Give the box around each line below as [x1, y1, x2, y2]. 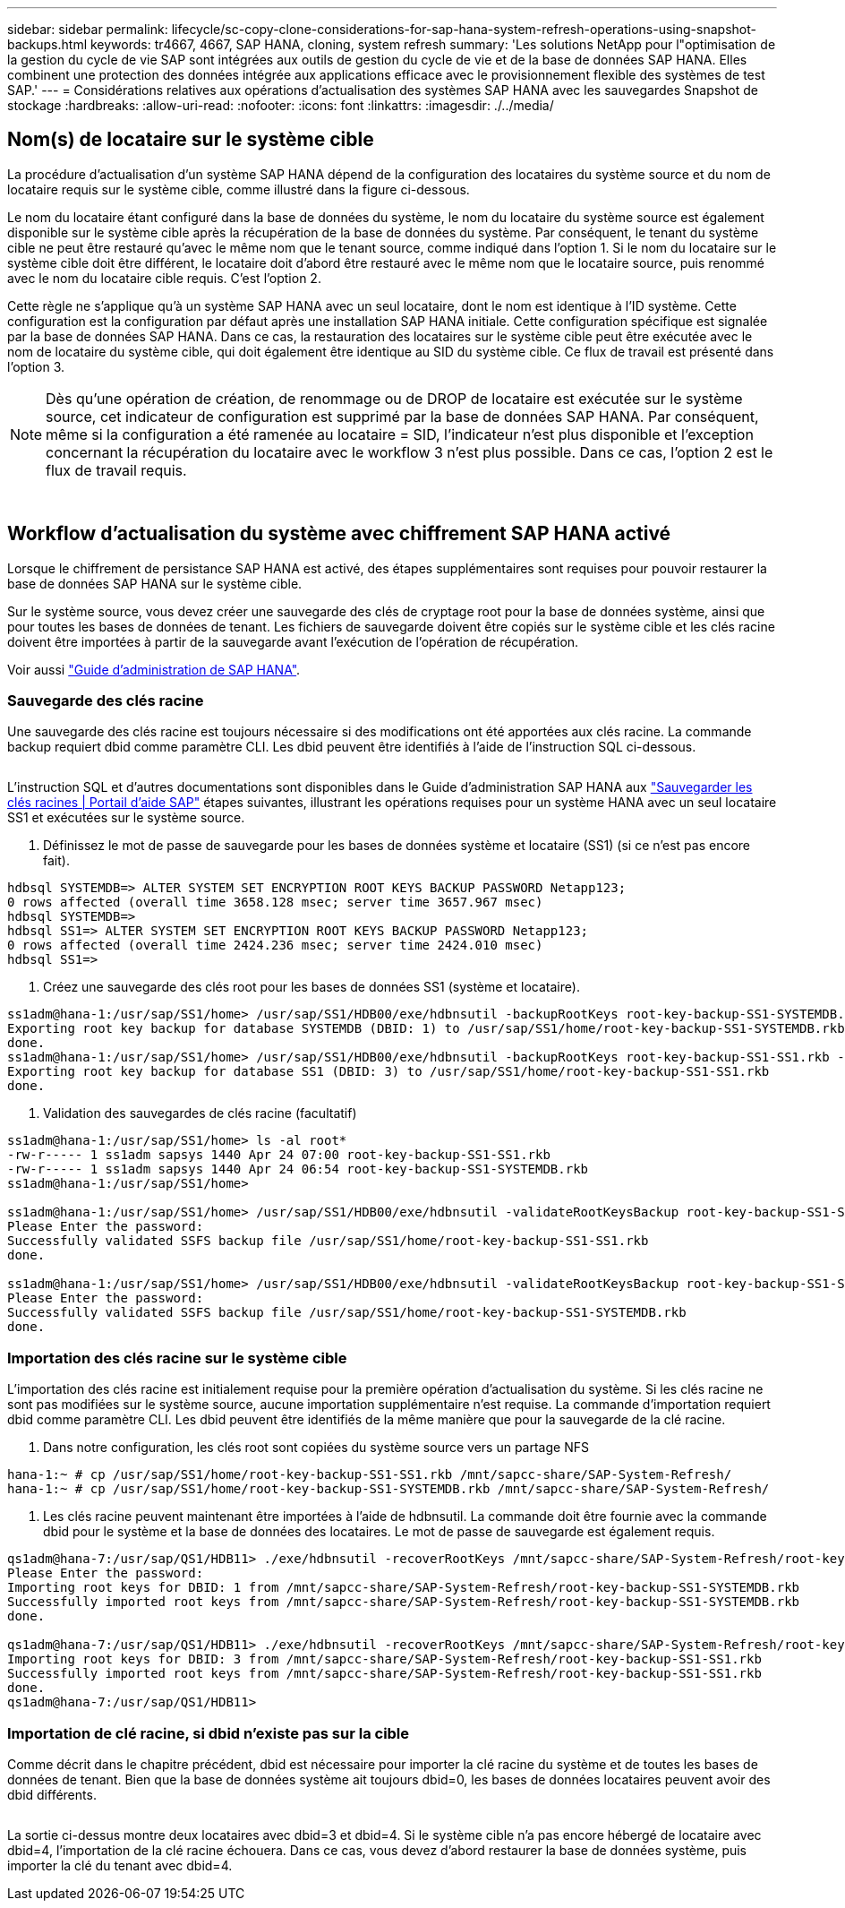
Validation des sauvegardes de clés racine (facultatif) [43, 1105, 357, 1122]
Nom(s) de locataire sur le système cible [7, 128, 374, 151]
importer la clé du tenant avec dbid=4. [7, 1857, 233, 1873]
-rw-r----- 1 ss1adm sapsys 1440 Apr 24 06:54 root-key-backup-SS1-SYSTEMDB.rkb [7, 1162, 589, 1177]
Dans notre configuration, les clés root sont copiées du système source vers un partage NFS [43, 1440, 589, 1456]
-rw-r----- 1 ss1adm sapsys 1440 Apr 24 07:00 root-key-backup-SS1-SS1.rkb [7, 1147, 551, 1163]
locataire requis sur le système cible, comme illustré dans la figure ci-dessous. [7, 181, 470, 197]
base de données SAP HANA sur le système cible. [7, 575, 303, 591]
